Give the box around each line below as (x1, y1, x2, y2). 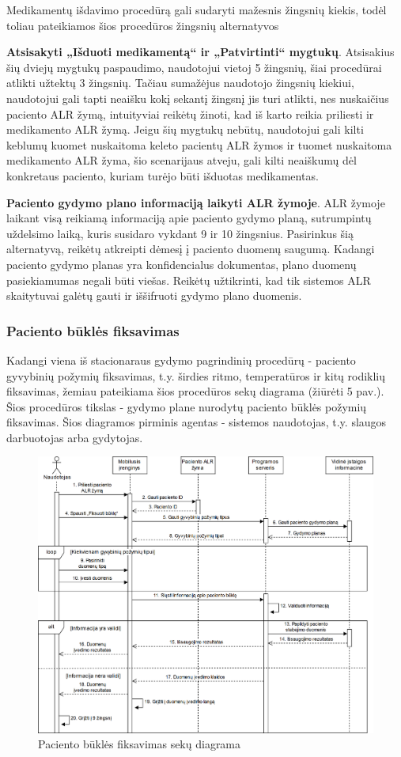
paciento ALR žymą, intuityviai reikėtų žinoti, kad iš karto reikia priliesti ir (6, 105, 374, 122)
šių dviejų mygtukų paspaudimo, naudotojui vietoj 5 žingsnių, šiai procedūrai (6, 59, 382, 75)
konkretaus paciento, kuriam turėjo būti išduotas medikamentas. (6, 167, 319, 184)
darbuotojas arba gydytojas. (6, 429, 143, 445)
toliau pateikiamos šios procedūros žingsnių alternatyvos (6, 17, 279, 33)
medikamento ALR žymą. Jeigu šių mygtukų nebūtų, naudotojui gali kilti (6, 121, 364, 138)
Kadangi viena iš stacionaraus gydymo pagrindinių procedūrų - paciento (6, 351, 356, 368)
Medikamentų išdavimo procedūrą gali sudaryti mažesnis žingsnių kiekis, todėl (6, 2, 387, 17)
